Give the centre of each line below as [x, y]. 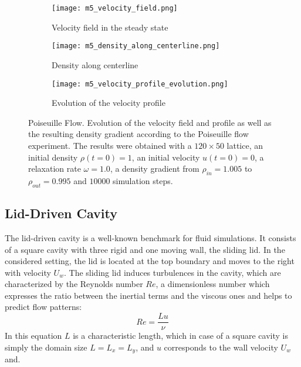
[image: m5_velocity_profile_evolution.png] [140, 84]
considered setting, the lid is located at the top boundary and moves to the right [150, 261]
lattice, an [245, 145]
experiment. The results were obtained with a [110, 145]
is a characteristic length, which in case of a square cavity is [180, 336]
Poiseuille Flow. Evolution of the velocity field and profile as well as [150, 122]
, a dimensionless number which [213, 284]
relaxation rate [55, 169]
